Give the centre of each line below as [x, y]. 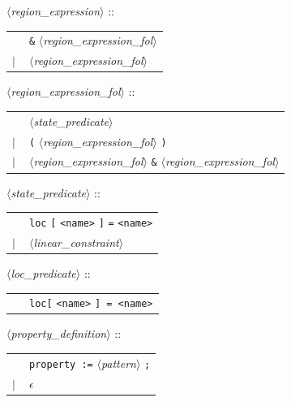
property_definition [59, 333]
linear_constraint [76, 242]
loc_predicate [43, 272]
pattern [118, 363]
